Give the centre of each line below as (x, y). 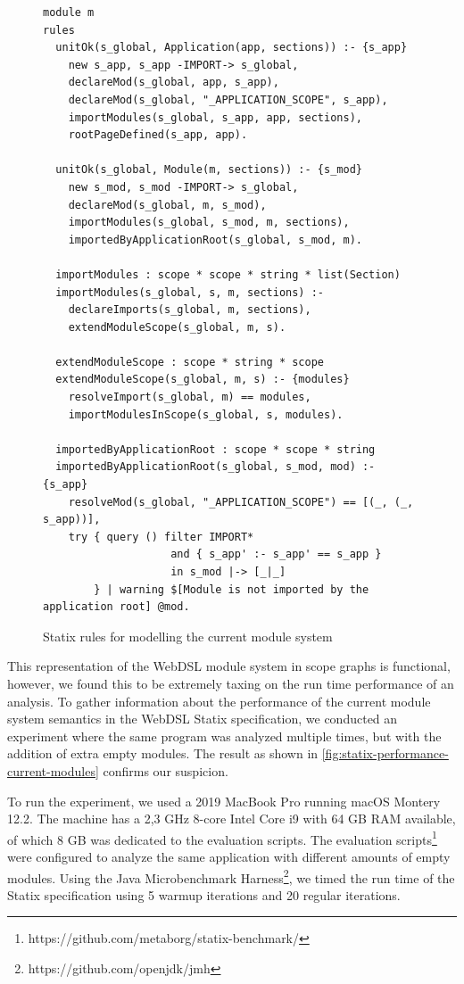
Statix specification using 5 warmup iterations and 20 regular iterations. (204, 894)
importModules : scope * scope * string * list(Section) (228, 274)
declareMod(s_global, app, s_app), (174, 83)
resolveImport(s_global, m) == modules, (190, 397)
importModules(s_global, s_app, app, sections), (215, 117)
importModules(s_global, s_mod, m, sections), (209, 223)
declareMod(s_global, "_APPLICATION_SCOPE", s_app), (228, 99)
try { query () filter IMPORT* (161, 537)
